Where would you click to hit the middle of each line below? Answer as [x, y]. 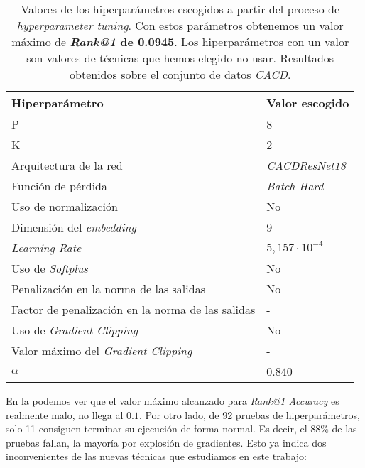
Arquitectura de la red [67, 165]
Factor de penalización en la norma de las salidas [134, 309]
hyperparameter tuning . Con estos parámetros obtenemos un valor [180, 25]
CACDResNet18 [306, 165]
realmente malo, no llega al [65, 414]
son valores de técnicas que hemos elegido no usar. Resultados [180, 58]
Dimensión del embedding [74, 227]
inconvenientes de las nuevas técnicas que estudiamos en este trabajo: [157, 456]
